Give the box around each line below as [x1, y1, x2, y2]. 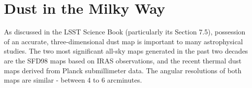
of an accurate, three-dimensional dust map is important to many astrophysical [4, 36, 243, 46]
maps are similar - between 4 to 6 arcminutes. [4, 75, 142, 85]
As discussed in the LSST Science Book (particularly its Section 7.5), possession [4, 27, 246, 37]
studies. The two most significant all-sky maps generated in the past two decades [4, 46, 248, 56]
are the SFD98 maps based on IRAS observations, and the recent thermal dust [4, 55, 242, 65]
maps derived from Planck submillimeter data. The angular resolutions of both [4, 65, 242, 75]
